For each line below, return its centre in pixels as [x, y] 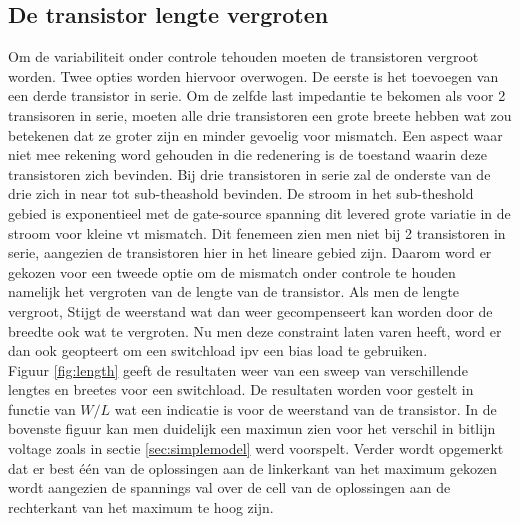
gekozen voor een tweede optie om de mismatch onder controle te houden [232, 271]
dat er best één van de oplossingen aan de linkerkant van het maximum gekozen [253, 467]
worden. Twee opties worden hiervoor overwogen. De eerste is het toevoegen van [253, 75]
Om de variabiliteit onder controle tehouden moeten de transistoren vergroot [243, 56]
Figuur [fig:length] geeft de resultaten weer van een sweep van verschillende [238, 369]
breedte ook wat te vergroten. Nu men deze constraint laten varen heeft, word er [255, 330]
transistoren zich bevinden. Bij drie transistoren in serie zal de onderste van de [249, 173]
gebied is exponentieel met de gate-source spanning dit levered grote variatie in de [259, 212]
